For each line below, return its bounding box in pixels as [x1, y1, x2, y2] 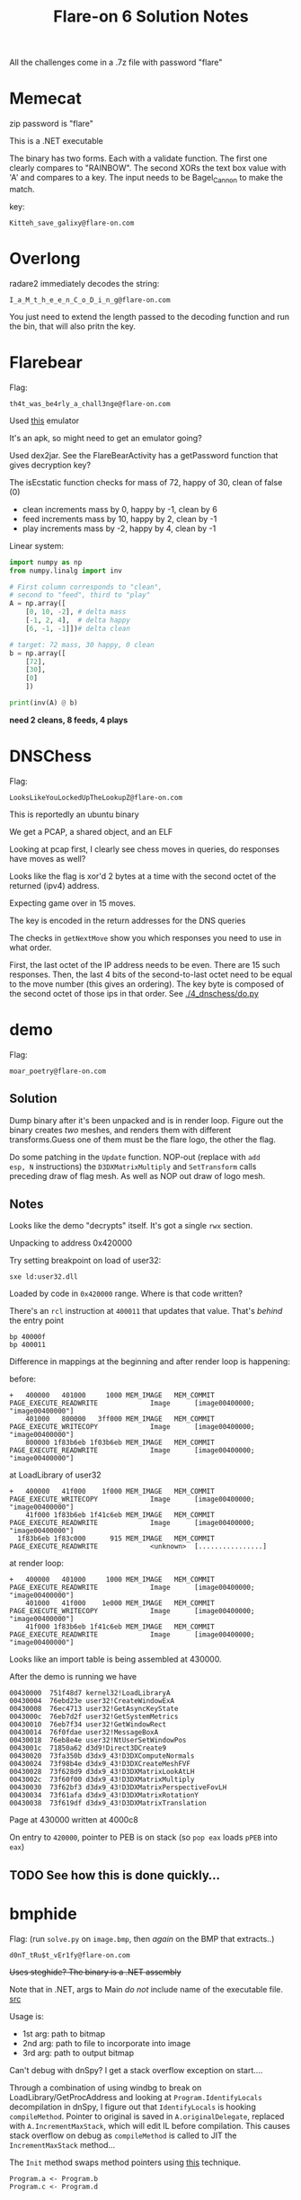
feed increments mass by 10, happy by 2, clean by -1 [22, 513, 217, 524]
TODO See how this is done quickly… [9, 1867, 221, 1883]
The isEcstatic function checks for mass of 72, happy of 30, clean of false [9, 476, 283, 487]
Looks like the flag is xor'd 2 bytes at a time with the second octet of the [9, 870, 277, 882]
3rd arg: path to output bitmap [22, 2047, 135, 2058]
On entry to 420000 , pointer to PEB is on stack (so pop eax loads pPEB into [9, 1832, 279, 1843]
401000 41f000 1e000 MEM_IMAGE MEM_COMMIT [25, 1599, 216, 1608]
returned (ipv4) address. [9, 880, 101, 891]
